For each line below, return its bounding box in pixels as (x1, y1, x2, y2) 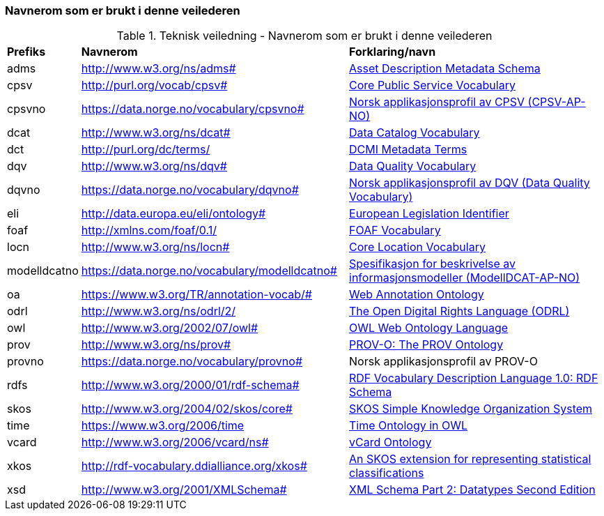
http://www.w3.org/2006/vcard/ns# (81, 435, 269, 450)
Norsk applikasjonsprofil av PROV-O (349, 354, 538, 369)
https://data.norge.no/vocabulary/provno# (81, 354, 303, 369)
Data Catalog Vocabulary (349, 126, 480, 140)
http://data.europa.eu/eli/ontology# (81, 206, 266, 221)
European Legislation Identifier (349, 206, 509, 221)
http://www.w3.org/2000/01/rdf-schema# (81, 378, 300, 393)
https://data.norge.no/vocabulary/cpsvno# (81, 102, 304, 116)
